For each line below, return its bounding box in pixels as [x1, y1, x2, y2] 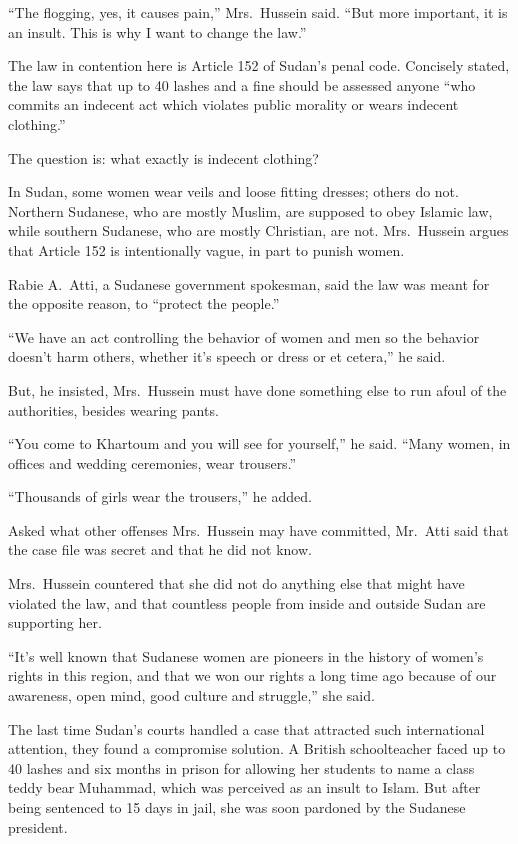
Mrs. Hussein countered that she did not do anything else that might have [8, 573, 465, 594]
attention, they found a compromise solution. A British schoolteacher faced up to [8, 738, 506, 759]
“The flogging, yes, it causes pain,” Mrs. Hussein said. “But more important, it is [8, 2, 508, 22]
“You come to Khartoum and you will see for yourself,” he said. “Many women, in [8, 433, 511, 454]
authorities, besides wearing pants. [8, 399, 219, 420]
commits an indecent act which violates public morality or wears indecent [8, 94, 459, 115]
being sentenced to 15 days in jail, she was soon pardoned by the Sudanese [8, 797, 466, 817]
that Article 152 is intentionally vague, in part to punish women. [8, 239, 405, 260]
